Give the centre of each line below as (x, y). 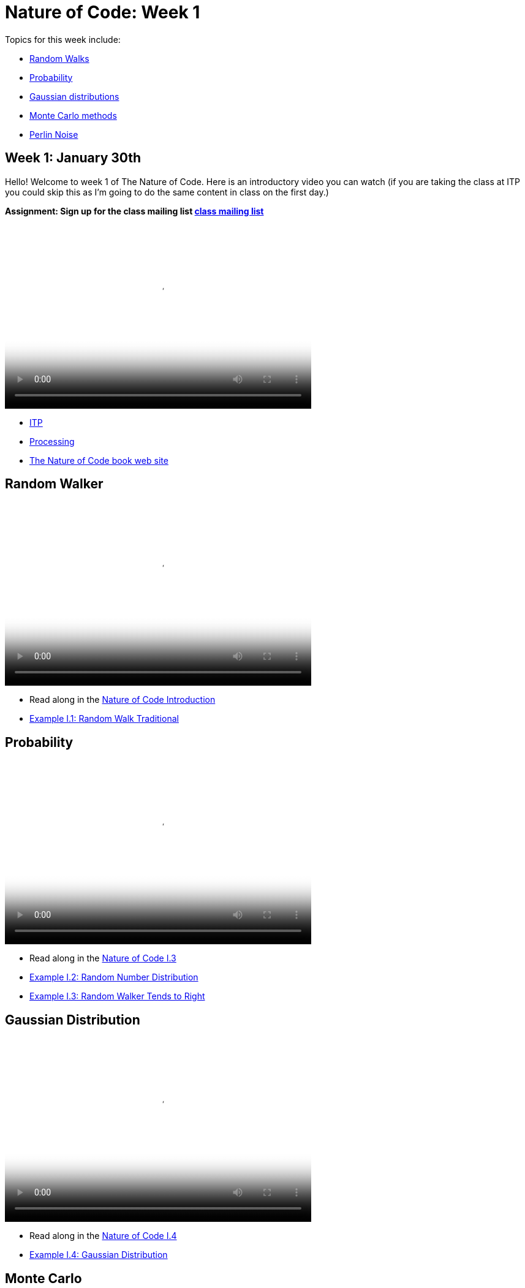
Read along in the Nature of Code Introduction (123, 700)
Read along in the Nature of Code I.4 (103, 1236)
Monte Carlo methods (73, 115)
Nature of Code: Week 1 (103, 12)
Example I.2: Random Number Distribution (114, 977)
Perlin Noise (54, 134)
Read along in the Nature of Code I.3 (103, 958)
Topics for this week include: (63, 39)
